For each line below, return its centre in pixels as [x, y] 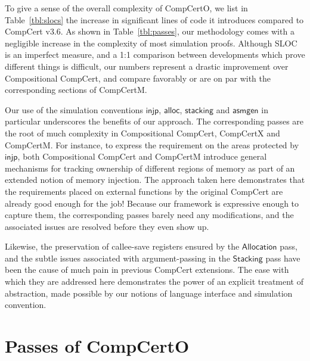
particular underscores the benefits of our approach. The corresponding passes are [154, 121]
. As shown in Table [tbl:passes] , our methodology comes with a [177, 31]
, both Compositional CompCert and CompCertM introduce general [142, 156]
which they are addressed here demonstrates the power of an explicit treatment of [154, 281]
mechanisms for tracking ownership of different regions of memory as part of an [150, 168]
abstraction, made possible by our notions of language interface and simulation [149, 293]
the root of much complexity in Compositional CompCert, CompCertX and [142, 133]
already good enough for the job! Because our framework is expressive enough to [152, 203]
